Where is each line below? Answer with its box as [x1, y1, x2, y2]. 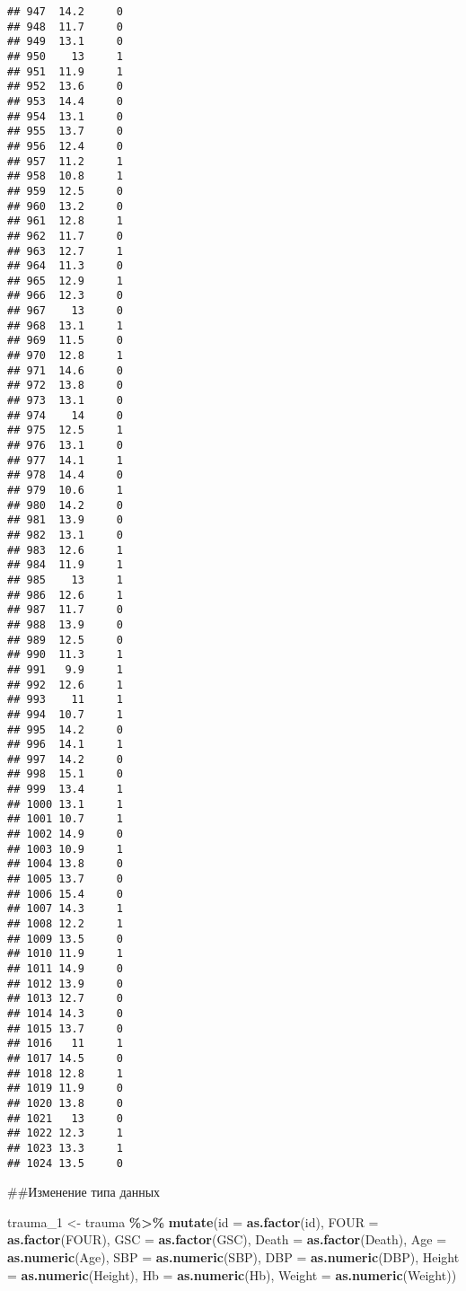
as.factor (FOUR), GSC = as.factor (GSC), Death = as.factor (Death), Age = [7, 1230, 447, 1249]
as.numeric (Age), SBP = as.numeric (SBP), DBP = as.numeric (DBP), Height [7, 1247, 460, 1266]
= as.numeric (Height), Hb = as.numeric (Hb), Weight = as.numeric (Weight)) [7, 1265, 457, 1284]
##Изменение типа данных [7, 1182, 161, 1201]
